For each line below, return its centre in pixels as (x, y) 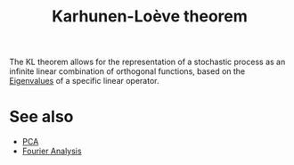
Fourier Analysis (52, 151)
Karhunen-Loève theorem (150, 16)
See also (41, 117)
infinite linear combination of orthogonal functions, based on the (127, 71)
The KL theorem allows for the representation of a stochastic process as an (147, 62)
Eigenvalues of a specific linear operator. (84, 81)
